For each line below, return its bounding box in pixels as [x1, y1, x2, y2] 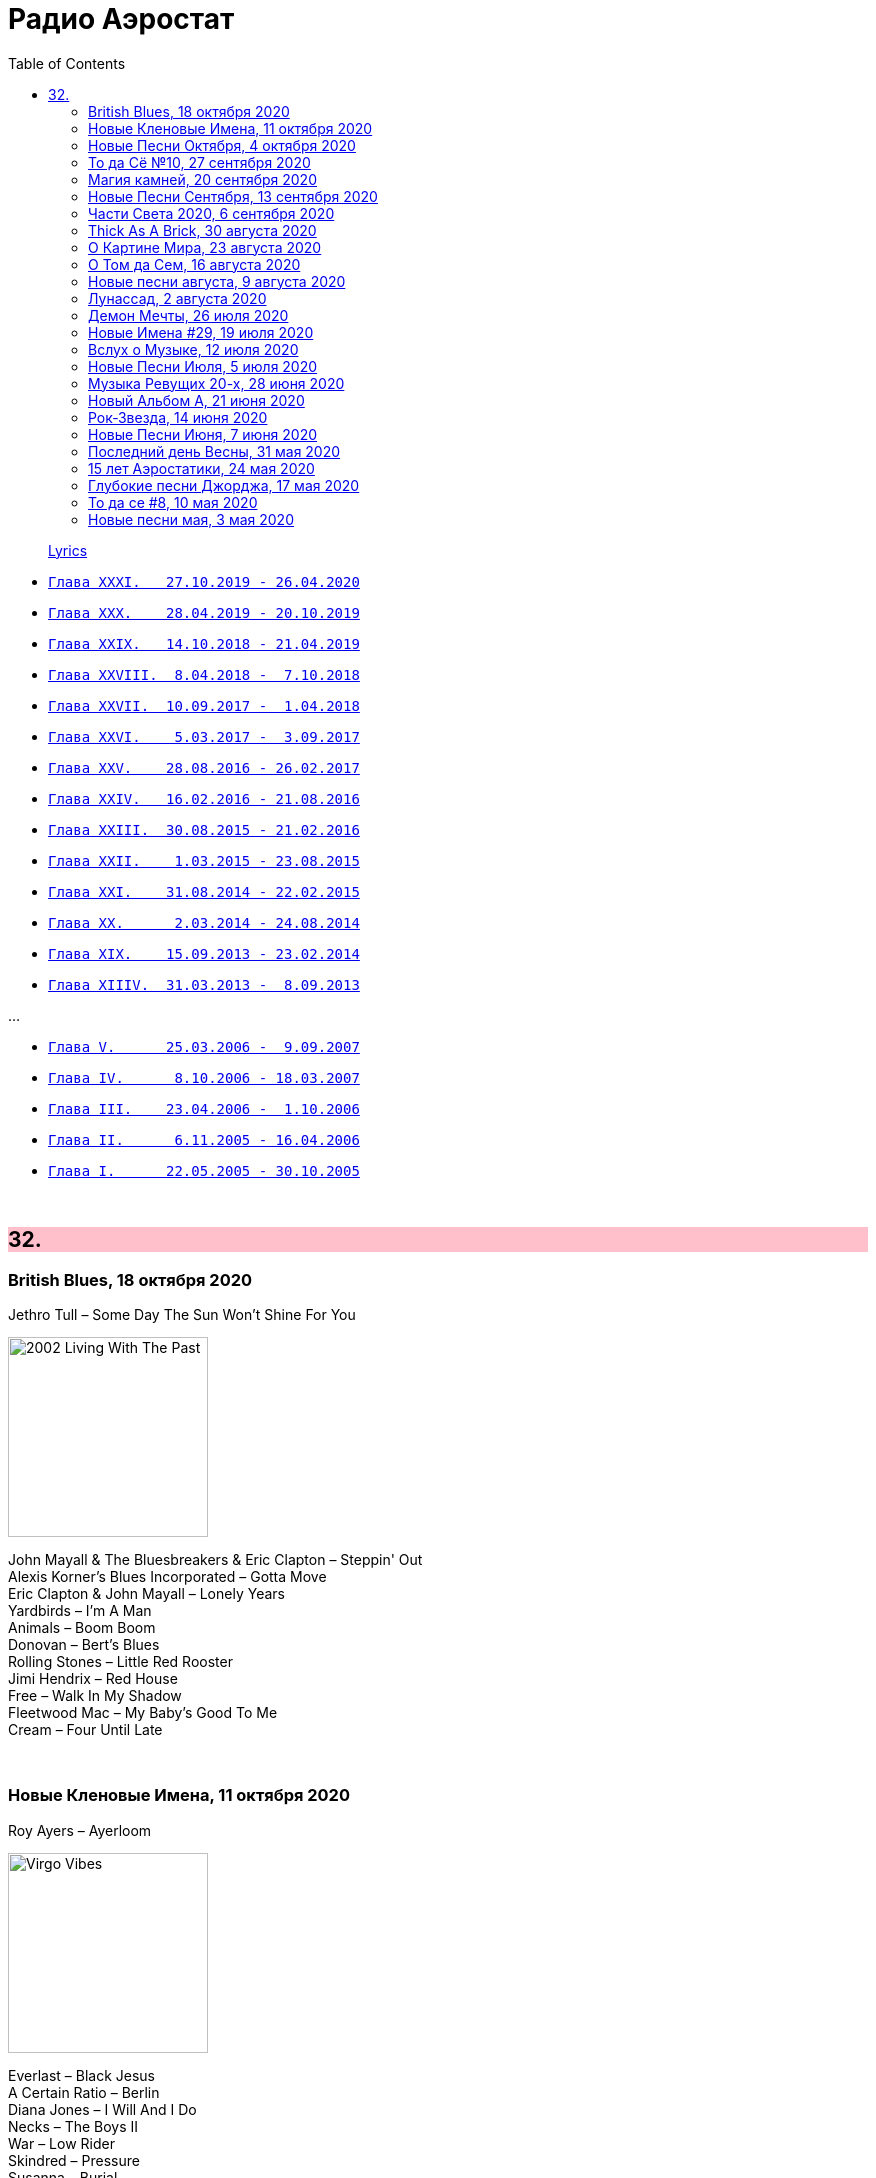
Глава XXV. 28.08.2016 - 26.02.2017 [48, 759, 360, 776]
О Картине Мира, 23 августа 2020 [88, 238, 322, 256]
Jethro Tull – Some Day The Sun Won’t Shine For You [8, 1305, 356, 1323]
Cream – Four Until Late [8, 1720, 163, 1738]
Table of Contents [8, 54, 126, 72]
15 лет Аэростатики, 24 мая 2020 [88, 459, 315, 477]
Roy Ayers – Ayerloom [8, 1821, 152, 1839]
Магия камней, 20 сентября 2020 [88, 170, 317, 188]
